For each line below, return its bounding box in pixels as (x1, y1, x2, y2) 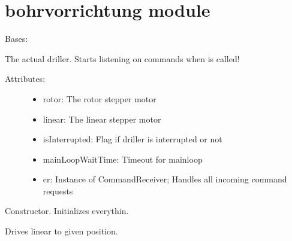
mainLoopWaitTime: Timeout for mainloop (43, 152, 203, 165)
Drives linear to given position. (5, 225, 118, 237)
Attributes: (5, 72, 46, 85)
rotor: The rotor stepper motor (43, 92, 156, 105)
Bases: (5, 32, 28, 45)
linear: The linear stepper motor (43, 112, 161, 125)
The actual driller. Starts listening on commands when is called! (5, 52, 240, 65)
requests (43, 184, 73, 197)
